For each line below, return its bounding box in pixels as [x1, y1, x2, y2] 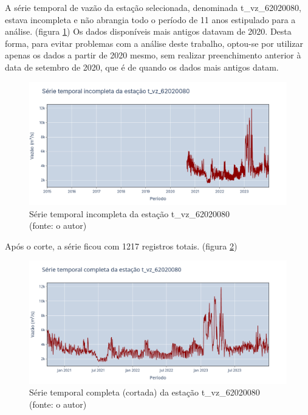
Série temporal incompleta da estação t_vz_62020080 [29, 207, 230, 220]
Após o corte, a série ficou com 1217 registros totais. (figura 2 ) [5, 239, 238, 252]
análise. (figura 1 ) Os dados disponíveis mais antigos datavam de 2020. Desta [5, 25, 292, 38]
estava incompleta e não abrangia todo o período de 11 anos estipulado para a [5, 13, 296, 26]
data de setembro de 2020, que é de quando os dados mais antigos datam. [5, 60, 279, 73]
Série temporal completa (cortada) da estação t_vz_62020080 [29, 386, 260, 399]
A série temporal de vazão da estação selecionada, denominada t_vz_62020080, [5, 1, 301, 13]
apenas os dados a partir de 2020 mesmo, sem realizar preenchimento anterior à [5, 49, 301, 61]
